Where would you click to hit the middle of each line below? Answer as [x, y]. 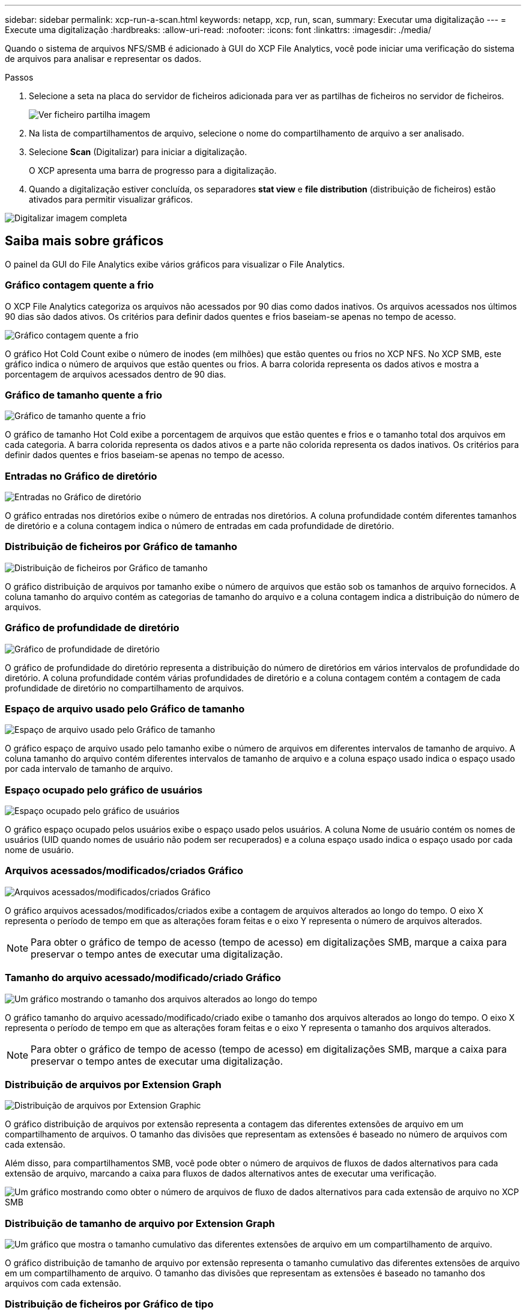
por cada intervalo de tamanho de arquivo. [89, 769]
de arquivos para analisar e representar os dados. [103, 59]
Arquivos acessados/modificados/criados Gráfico [124, 871]
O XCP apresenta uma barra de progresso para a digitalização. [153, 170]
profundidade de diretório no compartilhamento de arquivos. [125, 688]
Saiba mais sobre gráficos [84, 241]
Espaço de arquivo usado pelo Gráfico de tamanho [125, 709]
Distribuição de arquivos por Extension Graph [113, 1084]
